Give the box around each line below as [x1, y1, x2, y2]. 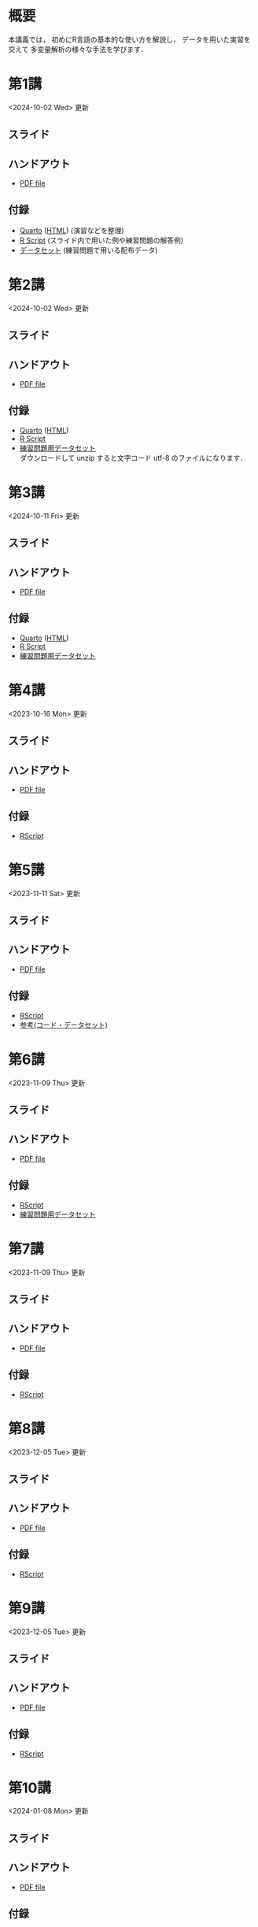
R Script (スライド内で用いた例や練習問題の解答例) [19, 235, 183, 245]
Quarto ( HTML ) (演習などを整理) [19, 225, 124, 235]
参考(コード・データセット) [19, 1020, 109, 1029]
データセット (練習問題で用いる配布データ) [19, 245, 158, 254]
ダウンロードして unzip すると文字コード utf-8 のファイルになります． [19, 453, 248, 462]
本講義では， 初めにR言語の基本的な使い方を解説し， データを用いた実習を [8, 35, 251, 44]
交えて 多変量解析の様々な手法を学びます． [8, 44, 148, 54]
